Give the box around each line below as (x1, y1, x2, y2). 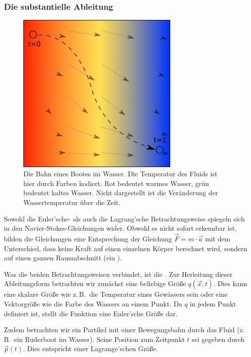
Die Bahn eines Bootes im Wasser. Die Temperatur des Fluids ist (23, 169, 218, 179)
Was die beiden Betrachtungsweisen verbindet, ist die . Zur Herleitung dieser (4, 269, 233, 279)
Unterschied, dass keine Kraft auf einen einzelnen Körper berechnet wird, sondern (4, 243, 248, 253)
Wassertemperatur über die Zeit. (23, 197, 121, 207)
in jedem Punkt (190, 298, 236, 308)
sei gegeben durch (192, 334, 245, 344)
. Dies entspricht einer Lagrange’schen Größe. (23, 343, 158, 354)
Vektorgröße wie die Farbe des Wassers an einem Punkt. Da (4, 298, 182, 308)
